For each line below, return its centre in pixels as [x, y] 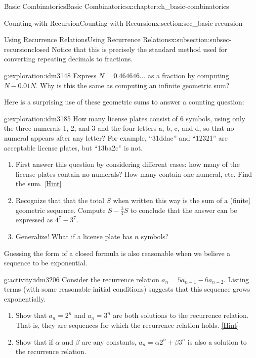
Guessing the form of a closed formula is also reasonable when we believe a [117, 253]
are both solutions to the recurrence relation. [181, 315]
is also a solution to [217, 341]
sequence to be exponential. [46, 263]
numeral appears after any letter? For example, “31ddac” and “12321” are [116, 137]
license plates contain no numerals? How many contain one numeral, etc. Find [134, 174]
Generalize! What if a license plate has [74, 236]
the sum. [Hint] [39, 183]
